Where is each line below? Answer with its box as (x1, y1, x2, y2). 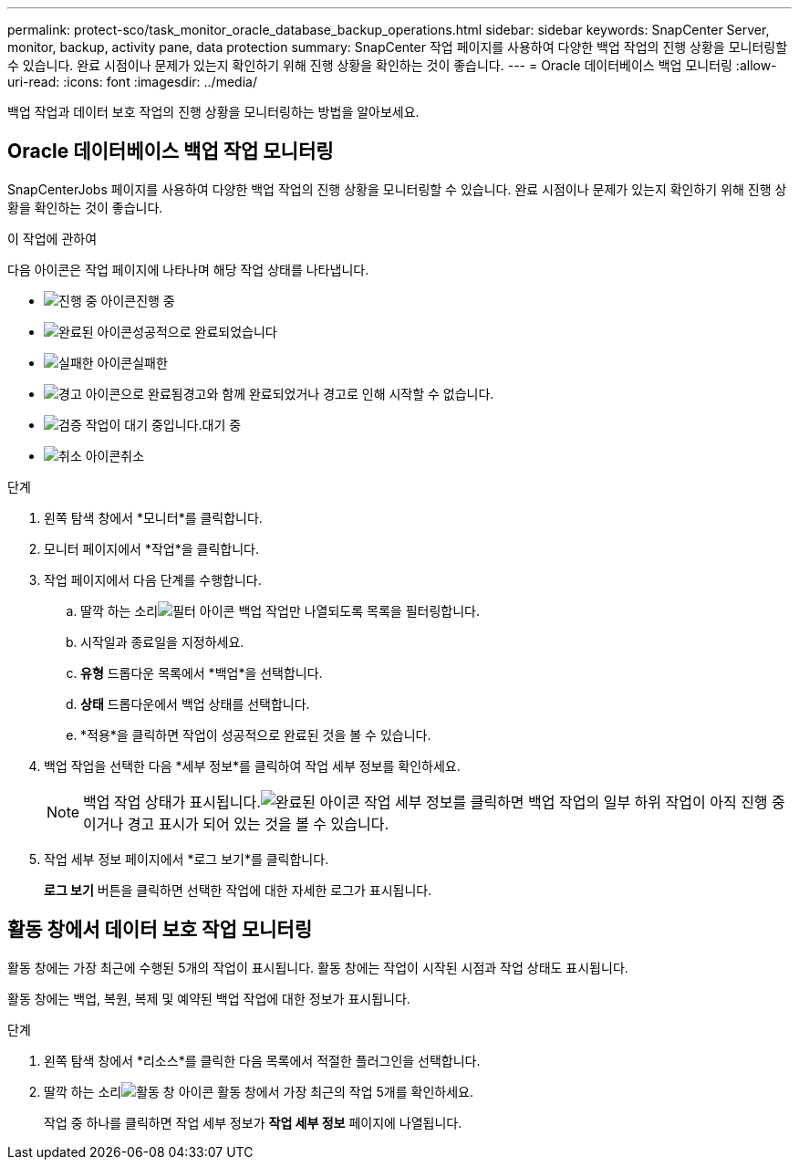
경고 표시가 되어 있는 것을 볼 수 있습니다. (127, 814, 389, 833)
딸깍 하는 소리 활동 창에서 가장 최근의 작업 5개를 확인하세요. (44, 1083, 473, 1099)
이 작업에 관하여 (7, 230, 98, 246)
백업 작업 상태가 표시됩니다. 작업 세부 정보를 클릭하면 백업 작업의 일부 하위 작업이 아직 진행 (83, 792, 768, 811)
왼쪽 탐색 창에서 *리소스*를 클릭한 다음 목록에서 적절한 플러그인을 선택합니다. (44, 1052, 481, 1068)
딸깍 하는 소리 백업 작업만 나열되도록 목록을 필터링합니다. (80, 602, 480, 619)
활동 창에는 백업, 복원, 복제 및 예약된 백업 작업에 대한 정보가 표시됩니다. (7, 990, 410, 1006)
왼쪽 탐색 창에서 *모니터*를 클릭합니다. (44, 509, 263, 526)
